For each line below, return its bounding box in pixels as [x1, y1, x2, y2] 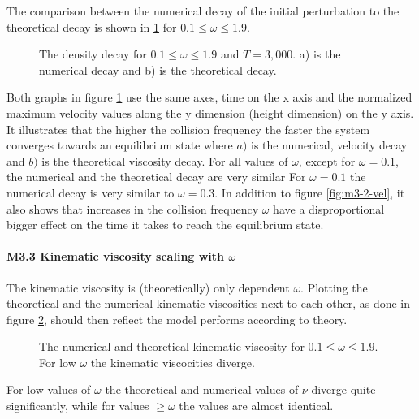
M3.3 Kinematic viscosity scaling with [6, 248, 225, 265]
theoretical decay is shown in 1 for [6, 18, 177, 35]
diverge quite [311, 381, 376, 398]
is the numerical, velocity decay [251, 136, 408, 153]
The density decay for [39, 45, 147, 63]
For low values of [6, 381, 91, 398]
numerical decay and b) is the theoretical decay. [39, 61, 277, 78]
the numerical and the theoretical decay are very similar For [6, 168, 306, 185]
